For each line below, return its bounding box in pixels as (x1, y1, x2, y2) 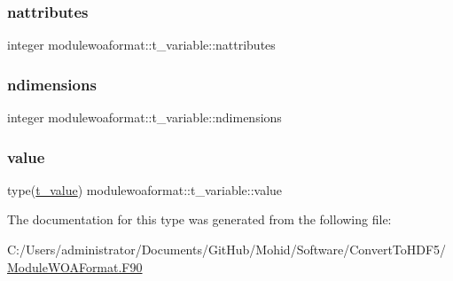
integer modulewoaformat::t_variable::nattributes (7, 35, 276, 54)
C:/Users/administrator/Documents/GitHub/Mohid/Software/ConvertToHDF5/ (7, 240, 447, 259)
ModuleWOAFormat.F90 (7, 257, 143, 276)
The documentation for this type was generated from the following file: (7, 210, 392, 229)
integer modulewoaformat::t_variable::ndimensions (7, 108, 282, 127)
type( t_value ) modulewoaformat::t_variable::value (7, 180, 283, 199)
